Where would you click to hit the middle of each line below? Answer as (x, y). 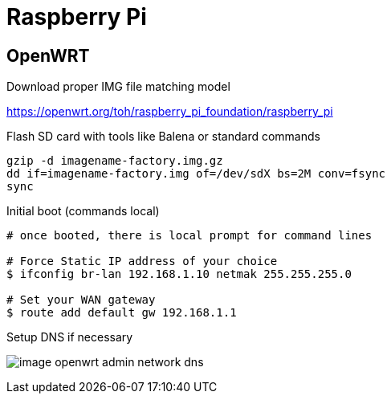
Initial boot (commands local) (83, 211)
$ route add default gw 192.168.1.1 (122, 313)
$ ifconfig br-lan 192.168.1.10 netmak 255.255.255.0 (179, 274)
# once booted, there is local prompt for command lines (189, 236)
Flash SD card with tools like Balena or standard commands (163, 137)
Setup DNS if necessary (70, 337)
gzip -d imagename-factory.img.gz (115, 161)
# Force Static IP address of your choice (142, 261)
